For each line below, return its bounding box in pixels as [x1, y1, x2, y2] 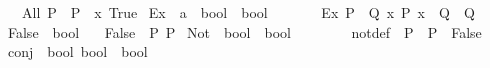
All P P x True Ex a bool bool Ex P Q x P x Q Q [21, 2, 475, 22]
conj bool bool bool [7, 41, 148, 62]
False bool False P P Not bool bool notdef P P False [7, 21, 482, 42]
